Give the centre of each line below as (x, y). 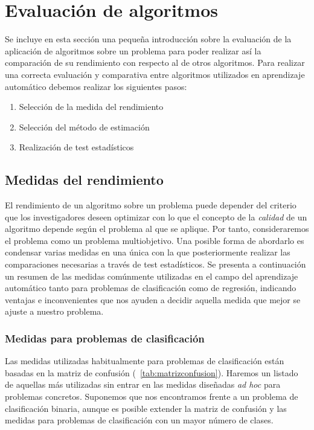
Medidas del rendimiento (84, 180)
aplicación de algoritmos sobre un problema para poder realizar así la (133, 50)
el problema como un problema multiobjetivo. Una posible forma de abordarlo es (155, 240)
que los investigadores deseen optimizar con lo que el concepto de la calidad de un (156, 217)
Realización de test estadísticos (76, 147)
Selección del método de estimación (84, 127)
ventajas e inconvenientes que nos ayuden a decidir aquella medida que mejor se (153, 299)
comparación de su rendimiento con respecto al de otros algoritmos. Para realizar (155, 63)
